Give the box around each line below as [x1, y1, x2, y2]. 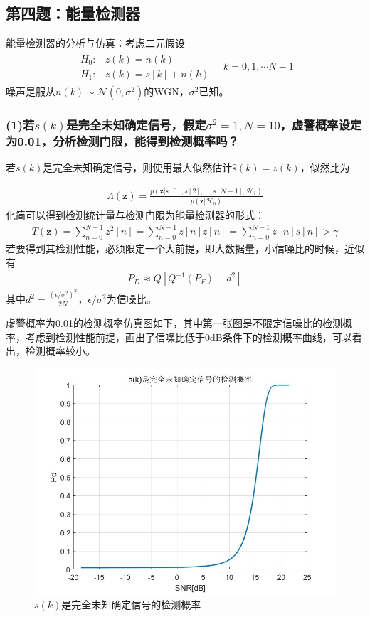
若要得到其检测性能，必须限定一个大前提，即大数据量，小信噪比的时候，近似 [6, 241, 364, 256]
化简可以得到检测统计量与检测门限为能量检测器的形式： [6, 208, 265, 222]
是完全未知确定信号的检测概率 [61, 596, 201, 611]
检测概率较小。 [25, 343, 95, 358]
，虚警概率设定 [280, 115, 362, 133]
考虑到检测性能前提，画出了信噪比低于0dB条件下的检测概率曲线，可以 [25, 329, 352, 344]
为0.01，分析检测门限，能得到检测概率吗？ [6, 132, 239, 149]
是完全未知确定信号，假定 [66, 115, 206, 133]
